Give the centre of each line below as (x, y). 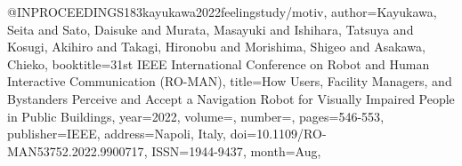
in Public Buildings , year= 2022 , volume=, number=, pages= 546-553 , (196, 116)
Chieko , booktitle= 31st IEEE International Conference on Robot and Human (219, 63)
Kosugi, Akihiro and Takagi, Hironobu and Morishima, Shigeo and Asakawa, (216, 47)
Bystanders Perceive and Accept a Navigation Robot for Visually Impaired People (231, 98)
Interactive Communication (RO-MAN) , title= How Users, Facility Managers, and (230, 81)
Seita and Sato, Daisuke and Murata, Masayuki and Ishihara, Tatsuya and (211, 29)
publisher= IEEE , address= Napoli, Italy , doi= (132, 134)
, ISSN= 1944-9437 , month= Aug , (232, 150)
